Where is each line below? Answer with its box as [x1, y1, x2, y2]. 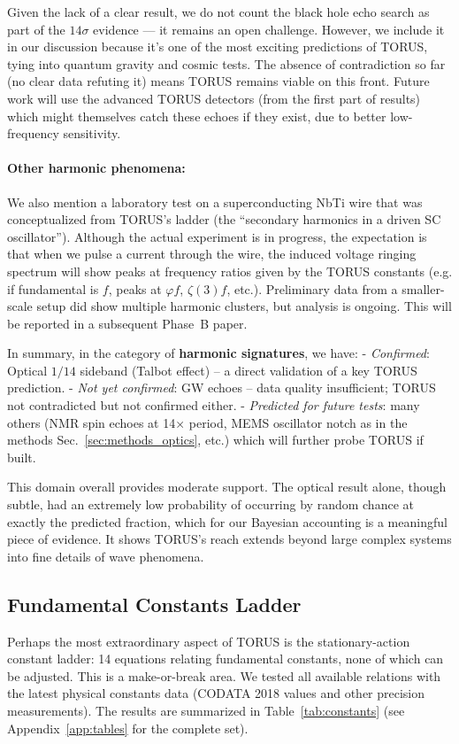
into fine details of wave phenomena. [7, 546, 204, 565]
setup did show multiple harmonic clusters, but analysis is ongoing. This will [36, 297, 452, 315]
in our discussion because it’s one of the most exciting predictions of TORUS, [7, 37, 428, 56]
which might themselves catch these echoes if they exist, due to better [7, 106, 386, 125]
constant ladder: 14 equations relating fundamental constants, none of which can [7, 649, 444, 668]
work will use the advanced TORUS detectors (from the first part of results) [7, 89, 421, 107]
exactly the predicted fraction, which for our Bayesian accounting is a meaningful [7, 512, 448, 531]
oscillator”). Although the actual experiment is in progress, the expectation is [7, 227, 427, 245]
